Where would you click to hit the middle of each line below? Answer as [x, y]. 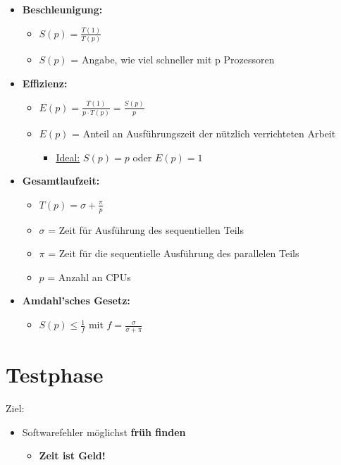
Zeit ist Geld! [72, 455]
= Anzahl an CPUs [89, 277]
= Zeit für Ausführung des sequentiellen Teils [146, 229]
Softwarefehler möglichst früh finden [104, 432]
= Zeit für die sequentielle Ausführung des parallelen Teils [174, 253]
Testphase [55, 374]
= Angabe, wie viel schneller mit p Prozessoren [173, 60]
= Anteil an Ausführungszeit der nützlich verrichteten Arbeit [204, 134]
